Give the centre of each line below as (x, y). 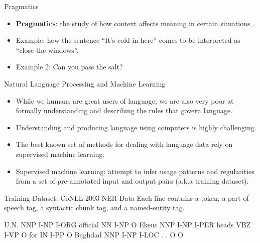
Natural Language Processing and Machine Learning (85, 83)
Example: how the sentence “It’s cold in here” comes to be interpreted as (128, 40)
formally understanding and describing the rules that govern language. (124, 110)
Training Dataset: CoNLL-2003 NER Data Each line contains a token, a (115, 197)
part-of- (240, 197)
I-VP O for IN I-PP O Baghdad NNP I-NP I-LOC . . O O (94, 234)
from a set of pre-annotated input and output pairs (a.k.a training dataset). (132, 181)
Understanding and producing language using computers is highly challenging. (136, 127)
